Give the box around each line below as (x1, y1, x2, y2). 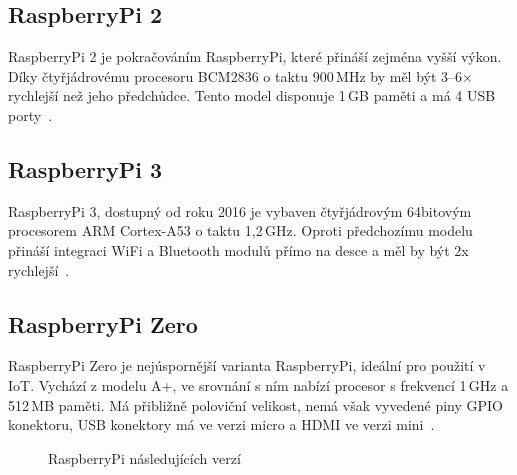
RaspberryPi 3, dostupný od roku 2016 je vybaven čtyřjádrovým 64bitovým (8, 200, 472, 221)
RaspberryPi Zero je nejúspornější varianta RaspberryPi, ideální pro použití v (8, 355, 486, 376)
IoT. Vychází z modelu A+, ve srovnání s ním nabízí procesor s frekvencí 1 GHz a (8, 374, 509, 395)
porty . (8, 104, 53, 125)
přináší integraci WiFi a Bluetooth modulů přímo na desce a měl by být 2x (8, 239, 469, 260)
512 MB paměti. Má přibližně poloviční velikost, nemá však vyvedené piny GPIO (8, 394, 503, 415)
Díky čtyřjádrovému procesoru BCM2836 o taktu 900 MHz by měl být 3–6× (8, 65, 473, 86)
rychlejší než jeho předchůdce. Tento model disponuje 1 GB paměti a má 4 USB (8, 85, 496, 106)
